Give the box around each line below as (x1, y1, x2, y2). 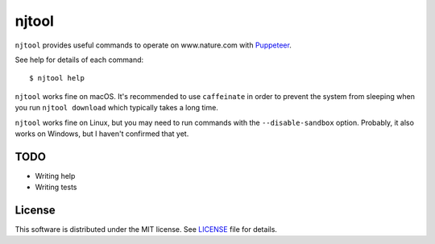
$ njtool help (29, 73, 85, 83)
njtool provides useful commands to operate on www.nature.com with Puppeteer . (14, 40, 292, 50)
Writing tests (35, 182, 77, 192)
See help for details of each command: (14, 55, 144, 64)
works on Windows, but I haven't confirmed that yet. (14, 129, 189, 139)
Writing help (35, 171, 76, 180)
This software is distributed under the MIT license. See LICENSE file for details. (14, 225, 278, 234)
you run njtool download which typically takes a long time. (14, 103, 219, 113)
